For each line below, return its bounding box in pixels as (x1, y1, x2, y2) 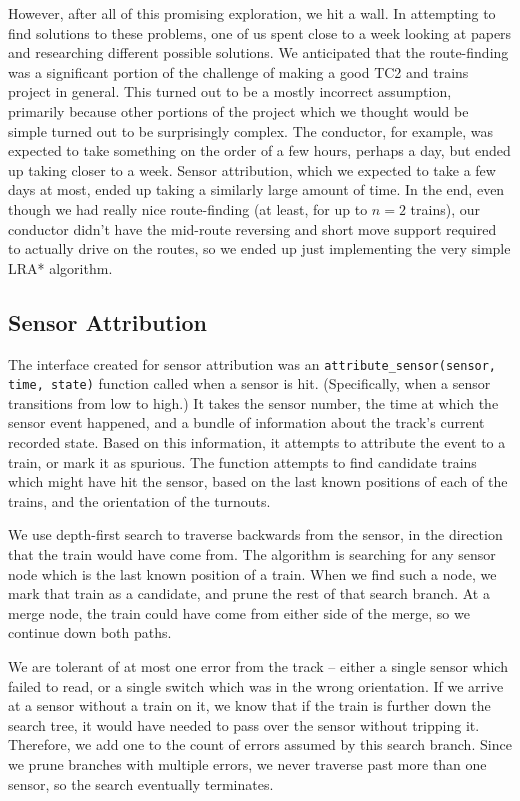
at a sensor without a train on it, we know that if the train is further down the (8, 695, 491, 716)
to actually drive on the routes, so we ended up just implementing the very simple (8, 238, 511, 259)
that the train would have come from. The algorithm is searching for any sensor (8, 543, 496, 564)
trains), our (410, 198, 480, 219)
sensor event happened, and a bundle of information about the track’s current (8, 412, 485, 433)
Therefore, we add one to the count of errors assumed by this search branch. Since (8, 734, 512, 755)
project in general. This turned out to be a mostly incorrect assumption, (8, 81, 452, 102)
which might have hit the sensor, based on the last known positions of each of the (8, 471, 508, 492)
